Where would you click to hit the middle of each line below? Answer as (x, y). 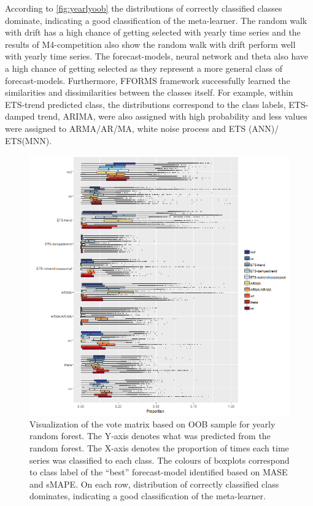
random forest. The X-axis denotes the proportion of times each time (159, 447)
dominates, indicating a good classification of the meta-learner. (148, 496)
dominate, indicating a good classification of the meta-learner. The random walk (156, 20)
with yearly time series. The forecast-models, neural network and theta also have (157, 56)
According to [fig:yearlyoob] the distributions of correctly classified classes (144, 8)
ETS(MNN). (29, 140)
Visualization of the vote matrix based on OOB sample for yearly (153, 424)
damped (20, 116)
